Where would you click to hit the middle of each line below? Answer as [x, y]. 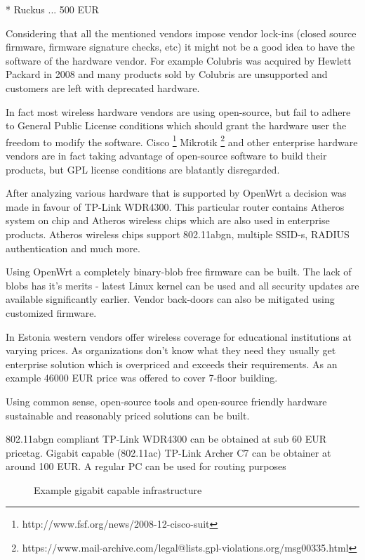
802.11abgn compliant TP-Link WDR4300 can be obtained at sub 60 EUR [166, 439]
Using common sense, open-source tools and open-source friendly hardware [166, 401]
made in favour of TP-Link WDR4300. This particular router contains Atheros [175, 206]
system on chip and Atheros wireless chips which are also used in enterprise [168, 220]
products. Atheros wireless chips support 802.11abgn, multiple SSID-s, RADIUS [178, 234]
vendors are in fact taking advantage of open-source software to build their [166, 155]
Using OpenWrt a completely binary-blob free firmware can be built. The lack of [179, 272]
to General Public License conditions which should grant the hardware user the [176, 125]
